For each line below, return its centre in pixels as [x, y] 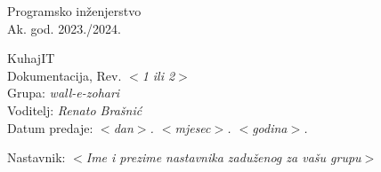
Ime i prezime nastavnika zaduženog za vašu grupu [223, 157]
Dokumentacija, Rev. [65, 75]
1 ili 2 [158, 75]
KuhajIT [31, 58]
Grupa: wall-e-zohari [64, 93]
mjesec [193, 127]
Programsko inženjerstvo [74, 11]
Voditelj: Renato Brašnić [75, 109]
